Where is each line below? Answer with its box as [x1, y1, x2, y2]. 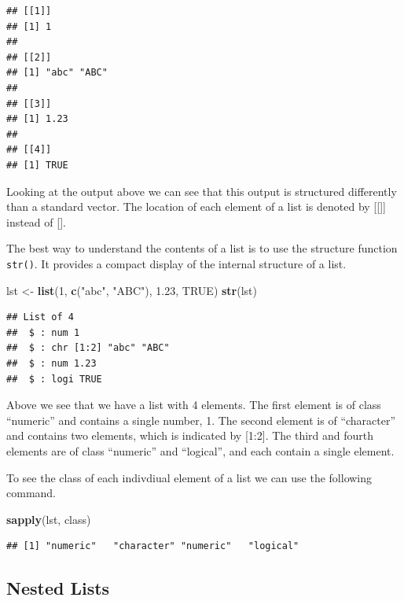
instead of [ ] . [6, 213, 66, 230]
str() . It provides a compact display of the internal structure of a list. [6, 255, 347, 271]
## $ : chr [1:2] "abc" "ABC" [6, 342, 170, 354]
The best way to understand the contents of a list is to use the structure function [6, 240, 398, 256]
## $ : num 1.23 [6, 357, 97, 369]
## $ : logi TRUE [6, 373, 102, 385]
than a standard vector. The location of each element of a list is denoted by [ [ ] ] [6, 198, 386, 215]
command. [6, 485, 56, 501]
